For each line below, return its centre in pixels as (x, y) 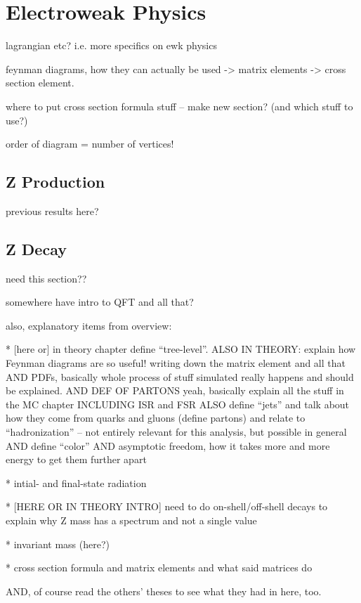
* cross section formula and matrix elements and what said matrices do (159, 568)
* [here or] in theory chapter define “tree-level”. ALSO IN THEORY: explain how (181, 349)
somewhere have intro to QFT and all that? (100, 302)
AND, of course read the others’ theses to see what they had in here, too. (164, 591)
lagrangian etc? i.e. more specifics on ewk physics (111, 45)
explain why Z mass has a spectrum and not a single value (131, 520)
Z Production (55, 182)
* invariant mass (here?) (58, 544)
